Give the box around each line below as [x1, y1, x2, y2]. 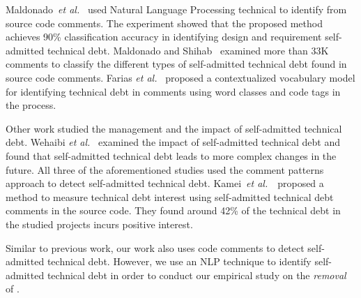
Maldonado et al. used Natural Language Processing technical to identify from [6, 2, 347, 16]
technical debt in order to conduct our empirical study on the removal [47, 267, 346, 282]
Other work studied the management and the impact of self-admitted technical [6, 121, 342, 135]
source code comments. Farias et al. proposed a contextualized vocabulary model [6, 70, 355, 84]
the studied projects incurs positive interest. [6, 216, 193, 231]
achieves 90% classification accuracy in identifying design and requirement [6, 29, 322, 44]
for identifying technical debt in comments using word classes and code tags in [6, 84, 341, 98]
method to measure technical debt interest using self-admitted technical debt [6, 189, 334, 204]
